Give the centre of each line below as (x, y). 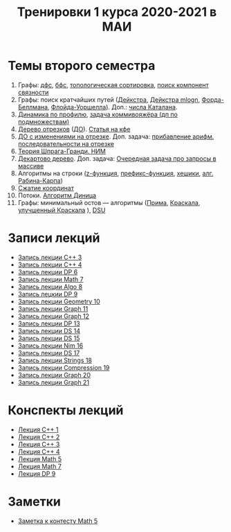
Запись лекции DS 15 (49, 338)
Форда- (212, 99)
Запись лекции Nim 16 (50, 345)
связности (33, 92)
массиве (31, 166)
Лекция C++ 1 (38, 429)
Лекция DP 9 (37, 473)
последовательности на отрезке (66, 143)
